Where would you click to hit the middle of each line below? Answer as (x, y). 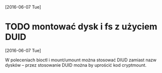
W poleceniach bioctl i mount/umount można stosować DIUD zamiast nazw (81, 60)
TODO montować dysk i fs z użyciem (81, 27)
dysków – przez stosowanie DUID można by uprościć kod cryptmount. (76, 65)
